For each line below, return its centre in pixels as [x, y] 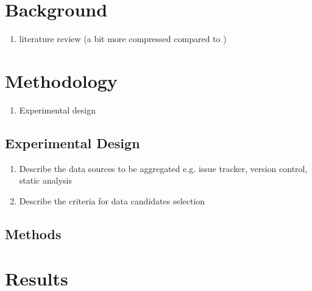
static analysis [45, 180]
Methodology [61, 80]
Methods [33, 233]
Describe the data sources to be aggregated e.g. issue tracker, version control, [163, 168]
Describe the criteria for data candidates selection [112, 200]
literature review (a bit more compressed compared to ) [123, 39]
